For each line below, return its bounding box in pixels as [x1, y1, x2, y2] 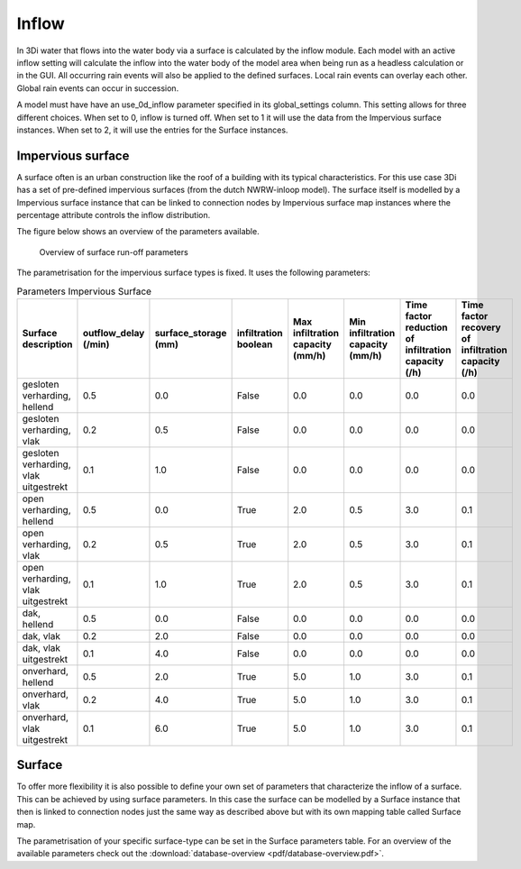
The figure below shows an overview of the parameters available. [16, 226, 260, 237]
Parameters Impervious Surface [16, 285, 152, 297]
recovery [461, 321, 501, 334]
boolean [236, 338, 273, 351]
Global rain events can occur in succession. [16, 82, 179, 94]
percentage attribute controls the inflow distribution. [16, 209, 211, 220]
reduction [405, 321, 448, 334]
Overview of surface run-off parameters [39, 246, 188, 257]
